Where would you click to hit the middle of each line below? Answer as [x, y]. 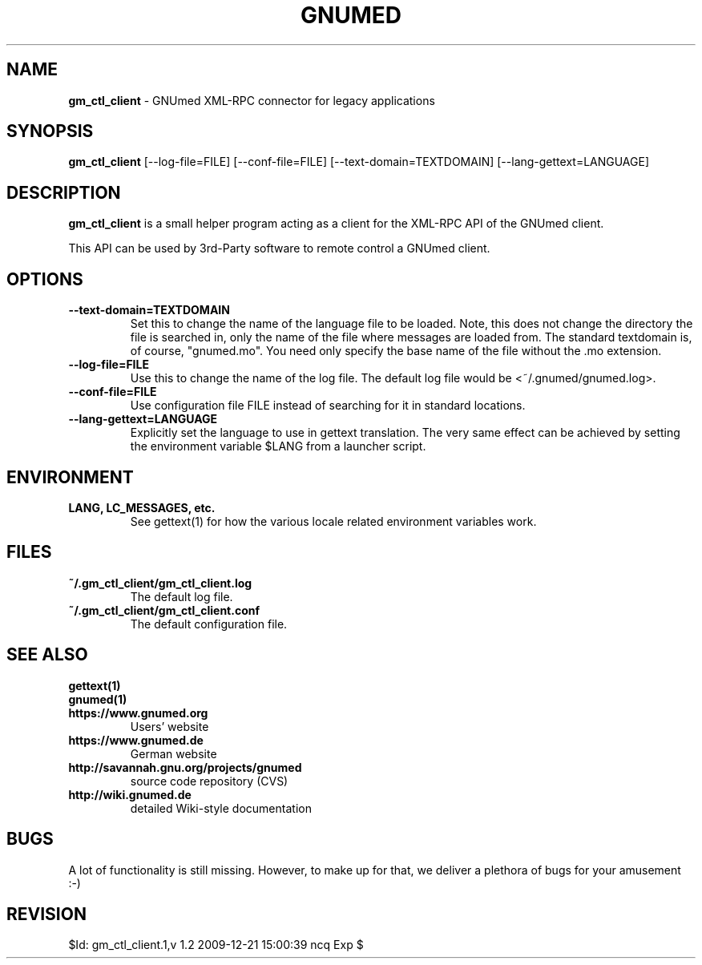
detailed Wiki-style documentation [221, 808]
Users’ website [169, 726]
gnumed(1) [98, 699]
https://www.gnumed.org [138, 713]
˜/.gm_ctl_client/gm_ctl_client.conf [164, 610]
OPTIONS [45, 279]
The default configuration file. [209, 624]
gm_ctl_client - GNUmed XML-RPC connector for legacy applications [252, 100]
